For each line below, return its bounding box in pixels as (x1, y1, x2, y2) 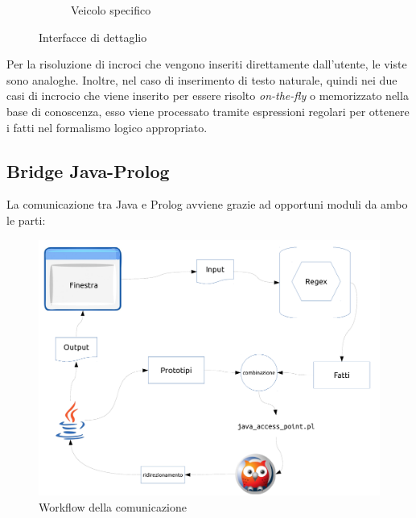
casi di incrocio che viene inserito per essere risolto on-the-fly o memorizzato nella (6, 87, 409, 104)
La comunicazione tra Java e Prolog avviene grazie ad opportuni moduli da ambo (6, 196, 408, 213)
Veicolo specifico (71, 2, 151, 18)
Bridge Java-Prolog (6, 158, 170, 183)
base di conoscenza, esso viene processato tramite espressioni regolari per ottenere (6, 102, 410, 119)
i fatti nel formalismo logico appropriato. (6, 118, 208, 135)
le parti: (6, 211, 46, 228)
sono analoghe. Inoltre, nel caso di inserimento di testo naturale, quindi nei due (6, 71, 397, 88)
